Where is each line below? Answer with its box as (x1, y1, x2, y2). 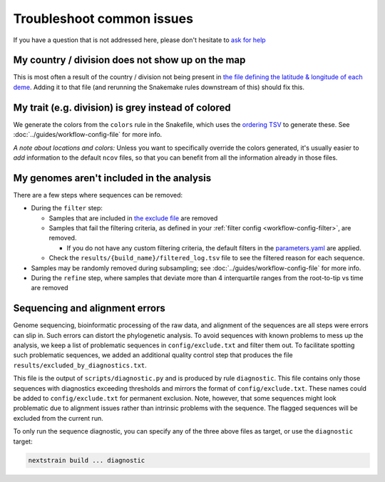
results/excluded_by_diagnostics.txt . (13, 361, 148, 369)
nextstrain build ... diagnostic (28, 456, 145, 464)
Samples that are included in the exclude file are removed (48, 214, 218, 222)
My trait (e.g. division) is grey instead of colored (13, 101, 231, 113)
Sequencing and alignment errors (13, 302, 165, 314)
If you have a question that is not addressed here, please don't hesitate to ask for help (13, 36, 267, 44)
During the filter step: (31, 204, 103, 212)
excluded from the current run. (13, 414, 103, 422)
